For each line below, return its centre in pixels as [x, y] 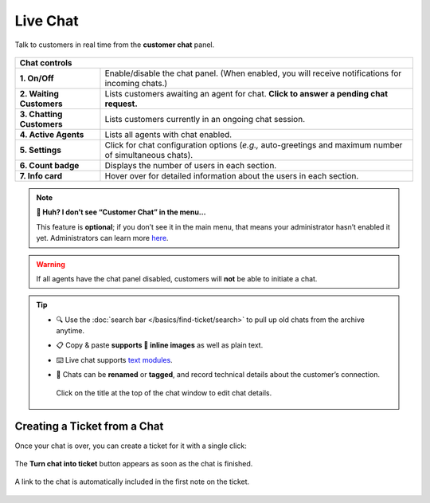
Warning [51, 264]
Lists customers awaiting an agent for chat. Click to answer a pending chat [246, 93]
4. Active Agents [52, 134]
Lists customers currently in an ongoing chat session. [205, 119]
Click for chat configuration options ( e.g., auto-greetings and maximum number [254, 145]
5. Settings [40, 150]
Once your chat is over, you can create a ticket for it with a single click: [131, 446]
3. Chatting [41, 114]
